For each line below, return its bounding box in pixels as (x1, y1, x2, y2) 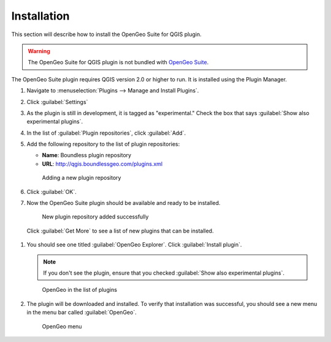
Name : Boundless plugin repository (42, 152, 132, 159)
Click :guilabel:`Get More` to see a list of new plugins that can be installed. (26, 227, 214, 234)
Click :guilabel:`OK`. (26, 188, 77, 195)
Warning (28, 47, 50, 54)
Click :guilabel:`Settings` (26, 98, 88, 105)
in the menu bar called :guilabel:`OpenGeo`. (26, 309, 137, 316)
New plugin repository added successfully (42, 213, 149, 220)
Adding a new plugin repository (42, 174, 121, 182)
